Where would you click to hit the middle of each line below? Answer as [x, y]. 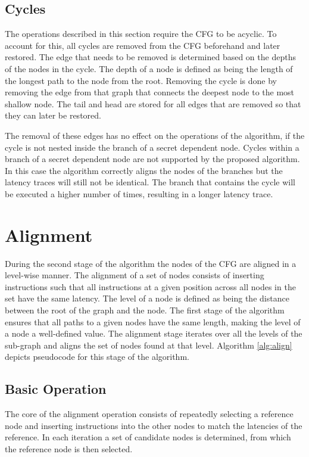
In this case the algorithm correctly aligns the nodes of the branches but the [144, 170]
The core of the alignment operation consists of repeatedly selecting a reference [149, 414]
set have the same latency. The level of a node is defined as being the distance [147, 298]
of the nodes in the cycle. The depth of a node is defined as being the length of [149, 68]
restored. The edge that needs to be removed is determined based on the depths [150, 57]
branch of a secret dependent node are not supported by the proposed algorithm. [152, 159]
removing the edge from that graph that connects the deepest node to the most [150, 92]
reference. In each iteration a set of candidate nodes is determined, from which [148, 437]
